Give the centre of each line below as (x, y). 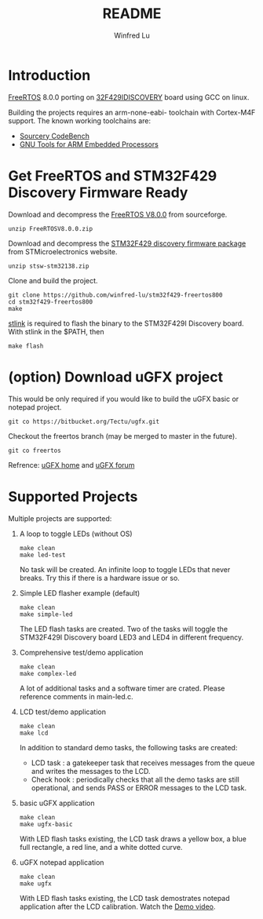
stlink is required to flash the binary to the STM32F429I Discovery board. (126, 323)
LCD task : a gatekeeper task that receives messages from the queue (143, 763)
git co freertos (35, 450)
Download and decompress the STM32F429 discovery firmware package (127, 243)
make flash (26, 346)
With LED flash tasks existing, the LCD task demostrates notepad (124, 898)
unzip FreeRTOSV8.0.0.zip (50, 228)
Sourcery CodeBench (55, 136)
